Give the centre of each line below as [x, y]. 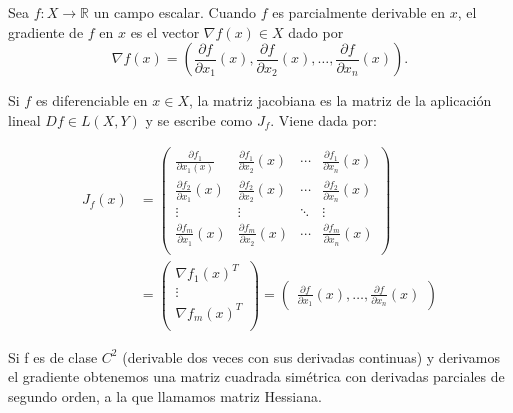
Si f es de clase [53, 356]
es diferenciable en [91, 100]
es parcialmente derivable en [359, 12]
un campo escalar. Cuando [175, 12]
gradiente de [46, 31]
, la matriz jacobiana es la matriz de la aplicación [340, 100]
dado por [316, 31]
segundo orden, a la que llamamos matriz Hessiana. [165, 396]
